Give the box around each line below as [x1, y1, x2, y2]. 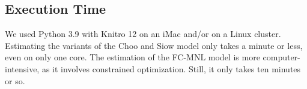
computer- [263, 51, 300, 63]
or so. [5, 74, 25, 87]
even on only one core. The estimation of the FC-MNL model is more [5, 51, 260, 63]
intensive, [5, 62, 40, 75]
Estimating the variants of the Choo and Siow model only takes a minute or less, [5, 39, 303, 51]
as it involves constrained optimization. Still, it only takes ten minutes [41, 62, 301, 75]
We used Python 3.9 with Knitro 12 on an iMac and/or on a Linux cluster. [5, 27, 281, 40]
